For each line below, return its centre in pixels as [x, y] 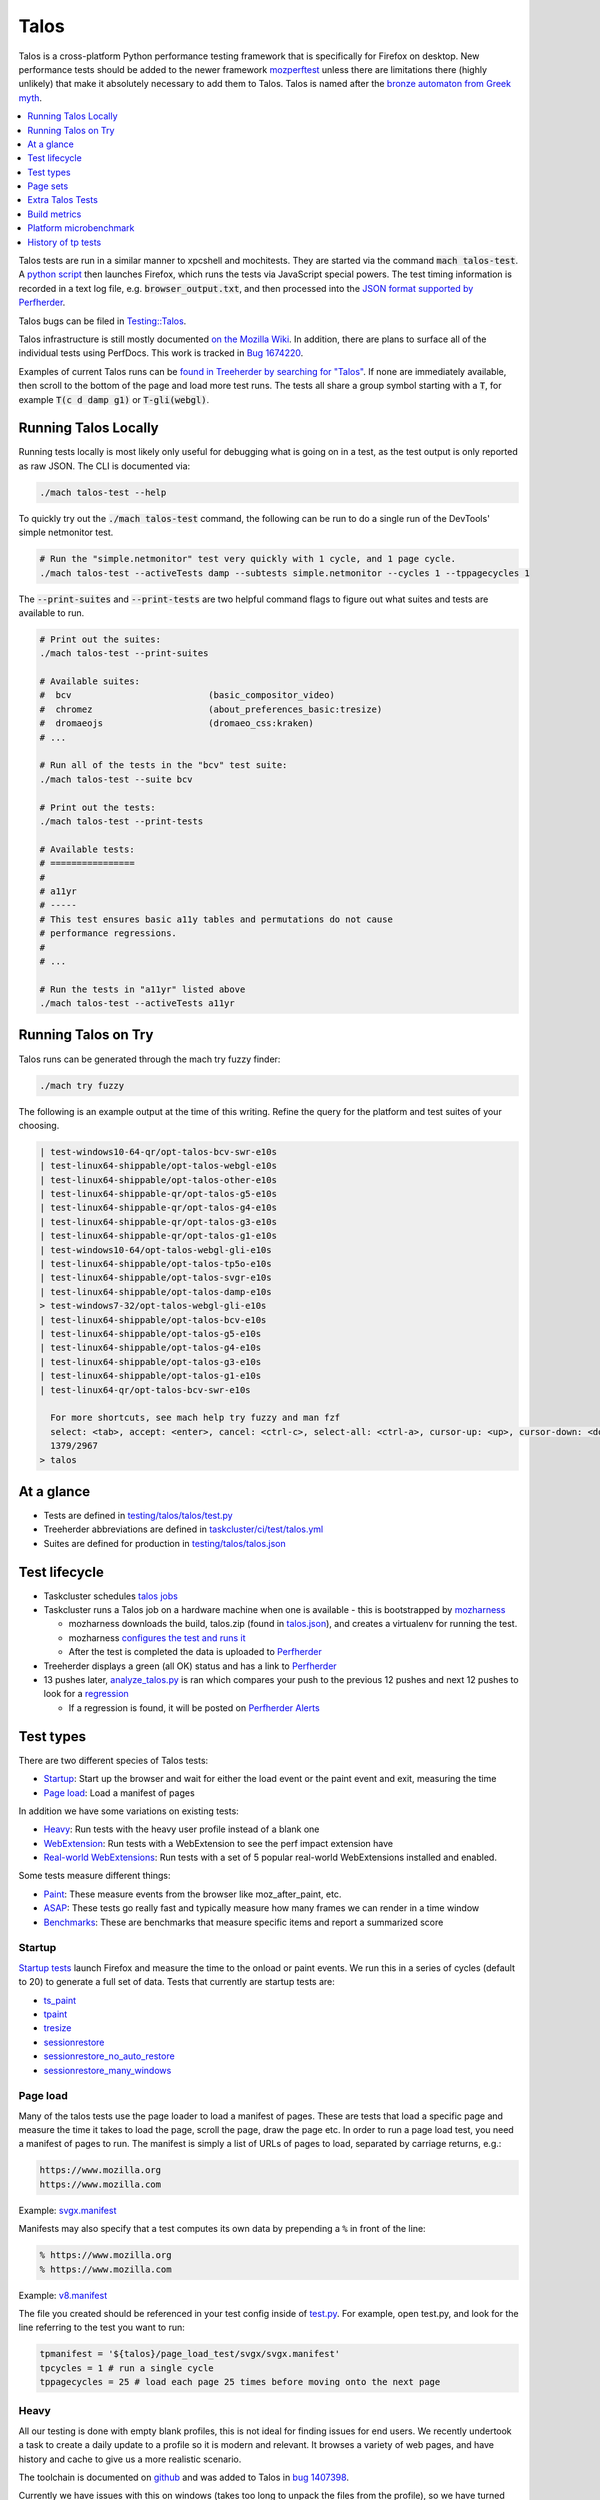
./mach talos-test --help [103, 492]
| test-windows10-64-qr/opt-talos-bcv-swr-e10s [158, 1151]
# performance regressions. [108, 933]
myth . [30, 97]
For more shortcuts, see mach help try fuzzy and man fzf [195, 1418]
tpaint [55, 2014]
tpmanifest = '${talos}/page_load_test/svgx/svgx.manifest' [190, 2354]
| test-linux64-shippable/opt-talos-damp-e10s [155, 1291]
